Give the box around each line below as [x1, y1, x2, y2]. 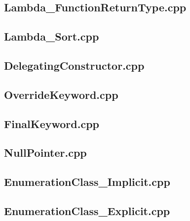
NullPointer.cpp [4, 145, 87, 160]
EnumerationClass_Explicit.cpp [4, 203, 170, 218]
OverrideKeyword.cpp [4, 87, 118, 102]
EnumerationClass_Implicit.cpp [4, 174, 170, 189]
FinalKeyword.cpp [4, 116, 99, 131]
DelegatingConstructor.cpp [4, 57, 145, 73]
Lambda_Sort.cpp [4, 29, 99, 44]
